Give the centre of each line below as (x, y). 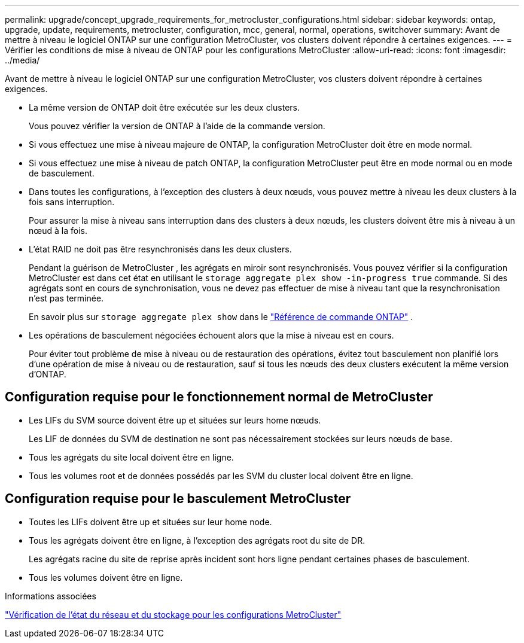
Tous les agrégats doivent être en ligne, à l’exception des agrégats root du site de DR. (197, 540)
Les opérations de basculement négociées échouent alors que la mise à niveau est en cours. (211, 335)
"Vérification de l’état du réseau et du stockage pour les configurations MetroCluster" (173, 614)
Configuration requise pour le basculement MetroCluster (178, 499)
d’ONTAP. (48, 374)
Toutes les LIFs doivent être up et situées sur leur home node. (150, 522)
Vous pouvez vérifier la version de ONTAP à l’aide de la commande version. (177, 126)
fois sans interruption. (72, 202)
